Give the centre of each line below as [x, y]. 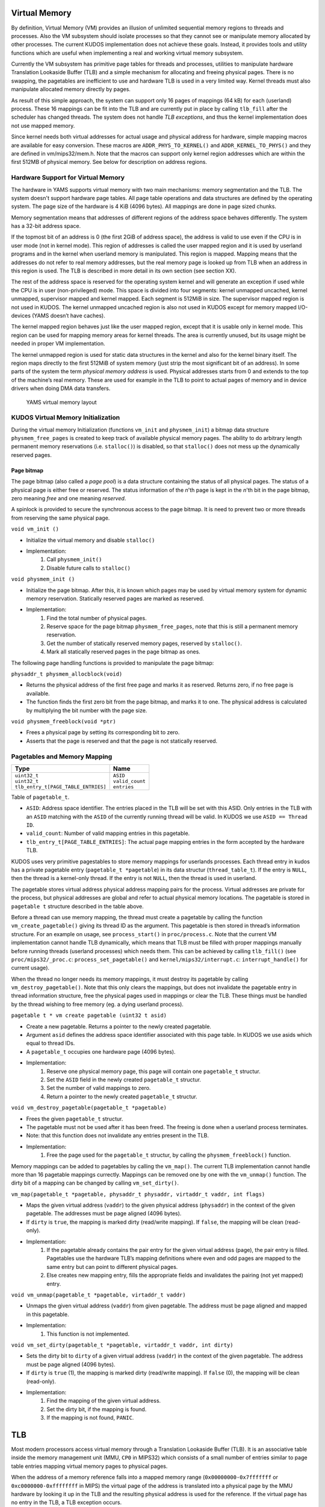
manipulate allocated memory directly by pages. [71, 89]
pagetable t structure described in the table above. [77, 906]
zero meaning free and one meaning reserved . [69, 498]
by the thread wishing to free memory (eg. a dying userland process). [97, 1004]
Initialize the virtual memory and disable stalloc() [91, 540]
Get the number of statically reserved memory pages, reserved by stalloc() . [144, 643]
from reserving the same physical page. [60, 518]
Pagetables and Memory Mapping [62, 757]
